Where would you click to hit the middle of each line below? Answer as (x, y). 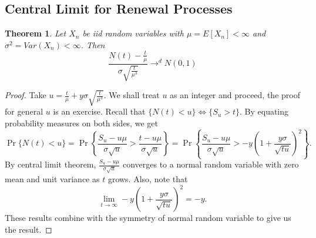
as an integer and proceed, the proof (235, 95)
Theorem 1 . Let (36, 33)
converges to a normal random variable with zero (211, 164)
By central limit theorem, (51, 164)
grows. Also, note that (148, 179)
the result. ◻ (28, 229)
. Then (93, 44)
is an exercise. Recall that (99, 111)
